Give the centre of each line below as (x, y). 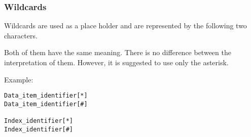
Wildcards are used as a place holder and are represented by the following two (126, 26)
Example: (19, 79)
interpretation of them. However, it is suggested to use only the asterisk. (116, 62)
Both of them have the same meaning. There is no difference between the (118, 52)
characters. (21, 35)
